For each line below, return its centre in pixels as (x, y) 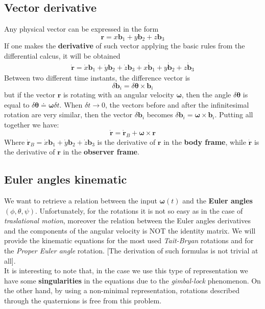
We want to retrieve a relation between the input (81, 200)
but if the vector (30, 95)
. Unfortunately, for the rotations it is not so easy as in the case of (139, 210)
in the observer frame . (101, 152)
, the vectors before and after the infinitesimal (177, 104)
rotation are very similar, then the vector (68, 114)
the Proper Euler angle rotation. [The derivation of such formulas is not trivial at (131, 250)
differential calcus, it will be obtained (62, 55)
